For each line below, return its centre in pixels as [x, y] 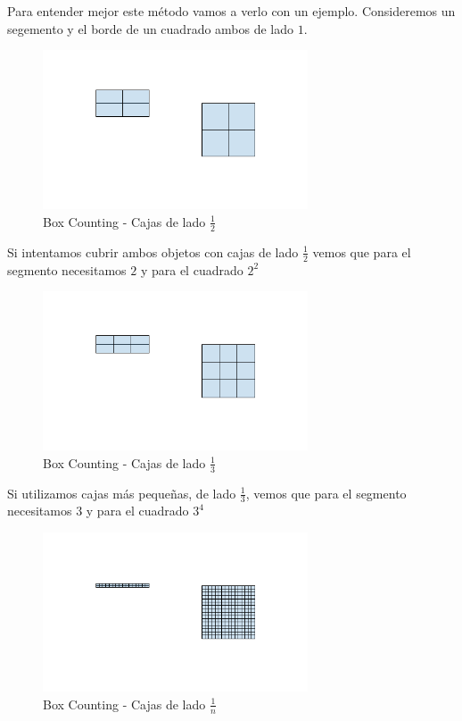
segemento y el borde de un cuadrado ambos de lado [151, 28]
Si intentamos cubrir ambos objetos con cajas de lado [153, 252]
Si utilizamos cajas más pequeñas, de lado [122, 493]
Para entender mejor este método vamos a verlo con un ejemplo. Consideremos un [231, 11]
